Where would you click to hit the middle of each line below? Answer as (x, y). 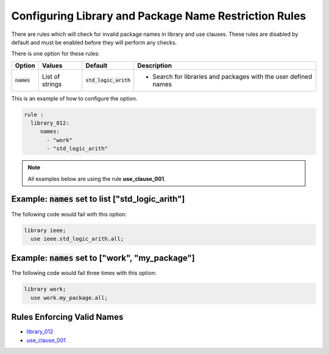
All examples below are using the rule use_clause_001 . (97, 179)
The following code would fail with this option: (69, 214)
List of (51, 76)
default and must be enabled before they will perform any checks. (94, 42)
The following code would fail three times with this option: (84, 273)
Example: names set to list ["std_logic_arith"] (98, 199)
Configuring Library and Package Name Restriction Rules (159, 16)
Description (155, 65)
